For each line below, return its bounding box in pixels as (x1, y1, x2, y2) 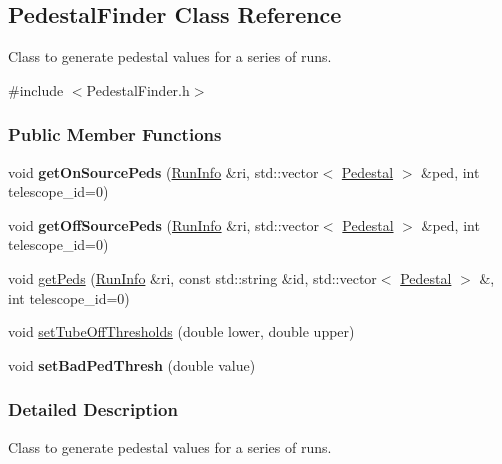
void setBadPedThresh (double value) (8, 354, 256, 375)
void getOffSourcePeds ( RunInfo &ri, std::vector (8, 214, 319, 235)
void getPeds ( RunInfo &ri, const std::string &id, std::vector (8, 267, 377, 288)
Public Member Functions (8, 122, 222, 147)
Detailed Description (8, 397, 178, 422)
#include (8, 79, 64, 100)
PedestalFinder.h (86, 79, 190, 100)
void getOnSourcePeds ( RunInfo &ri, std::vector (8, 161, 319, 182)
